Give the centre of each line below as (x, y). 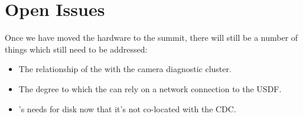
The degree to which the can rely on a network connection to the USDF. (150, 88)
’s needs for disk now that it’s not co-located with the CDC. (127, 108)
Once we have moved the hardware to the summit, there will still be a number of (151, 38)
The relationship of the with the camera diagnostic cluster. (125, 69)
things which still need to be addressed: (76, 49)
